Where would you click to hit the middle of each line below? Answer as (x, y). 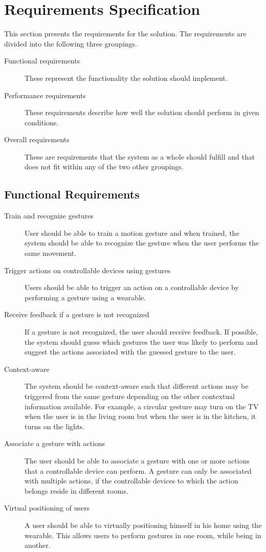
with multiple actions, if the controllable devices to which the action (131, 481)
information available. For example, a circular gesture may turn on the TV (142, 406)
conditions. (42, 122)
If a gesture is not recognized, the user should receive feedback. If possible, (141, 332)
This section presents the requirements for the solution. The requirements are (125, 34)
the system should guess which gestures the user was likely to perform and (141, 341)
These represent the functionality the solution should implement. (126, 78)
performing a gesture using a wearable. (85, 297)
